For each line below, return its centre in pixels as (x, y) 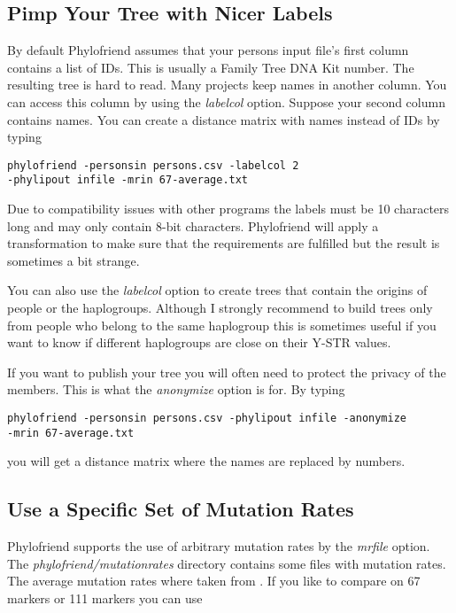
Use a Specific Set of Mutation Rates (181, 509)
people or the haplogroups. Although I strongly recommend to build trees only (220, 308)
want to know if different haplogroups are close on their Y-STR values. (199, 342)
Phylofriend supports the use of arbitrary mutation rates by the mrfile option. (219, 546)
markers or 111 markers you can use (105, 597)
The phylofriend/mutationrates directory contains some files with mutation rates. (227, 563)
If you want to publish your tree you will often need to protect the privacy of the (227, 372)
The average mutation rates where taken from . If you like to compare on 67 (214, 581)
